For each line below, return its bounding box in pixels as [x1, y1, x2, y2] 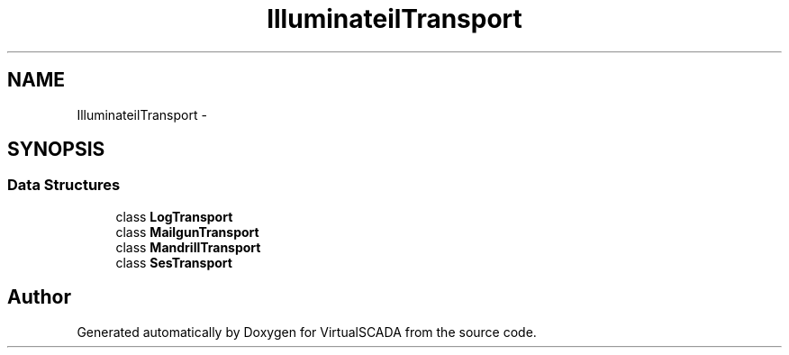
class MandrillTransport [115, 239, 261, 255]
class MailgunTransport [115, 223, 259, 240]
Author [7, 286, 71, 309]
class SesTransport [115, 254, 232, 270]
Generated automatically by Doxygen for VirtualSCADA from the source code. [77, 323, 537, 340]
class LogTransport [115, 208, 233, 224]
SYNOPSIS [7, 138, 105, 161]
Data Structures [7, 176, 121, 195]
